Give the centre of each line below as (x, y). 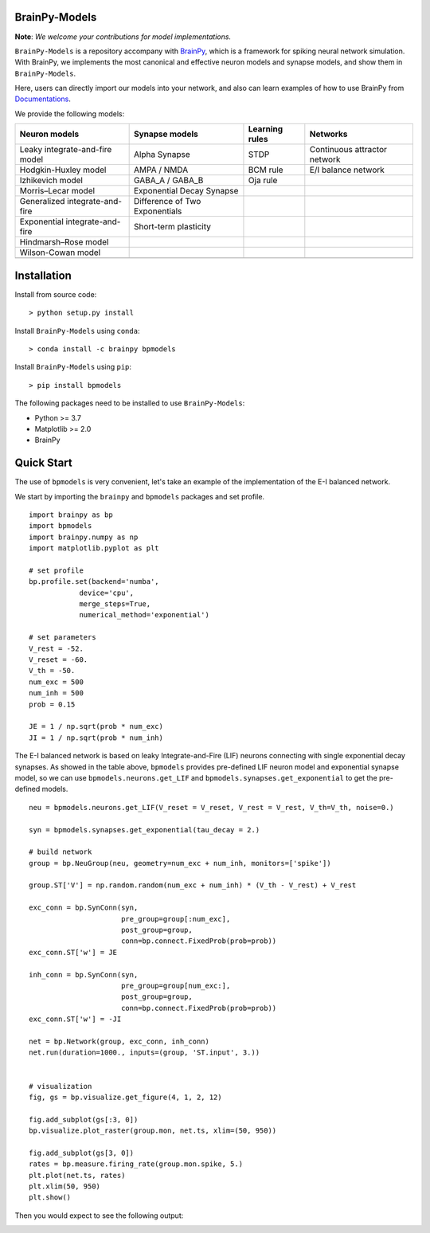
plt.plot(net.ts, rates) (77, 1175)
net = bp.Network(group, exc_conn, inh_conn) (119, 1041)
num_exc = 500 (56, 682)
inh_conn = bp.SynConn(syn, (84, 975)
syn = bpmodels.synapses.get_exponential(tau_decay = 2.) (145, 830)
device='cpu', (107, 593)
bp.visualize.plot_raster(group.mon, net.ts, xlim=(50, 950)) (153, 1131)
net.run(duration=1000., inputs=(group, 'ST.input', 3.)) (145, 1053)
